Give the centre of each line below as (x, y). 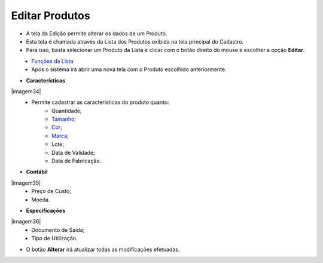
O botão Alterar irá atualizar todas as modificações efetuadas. (103, 249)
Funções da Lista (52, 61)
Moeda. (41, 200)
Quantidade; (67, 111)
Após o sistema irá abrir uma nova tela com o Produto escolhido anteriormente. (129, 69)
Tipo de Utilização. (54, 238)
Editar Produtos (51, 16)
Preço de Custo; (51, 191)
